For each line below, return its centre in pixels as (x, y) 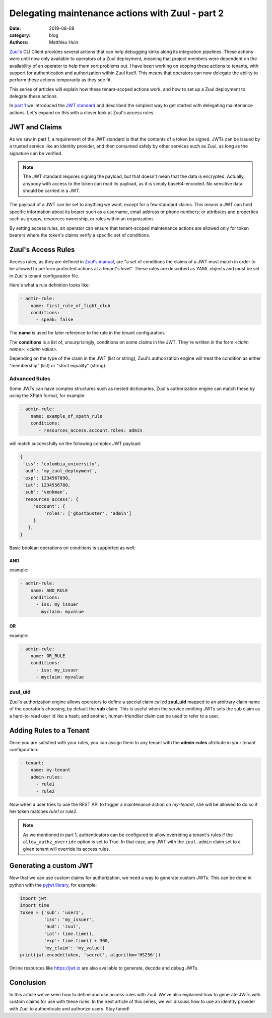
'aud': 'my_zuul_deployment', (60, 471)
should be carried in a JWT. (52, 191)
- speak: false (55, 320)
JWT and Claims (36, 127)
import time (35, 905)
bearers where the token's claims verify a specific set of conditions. (80, 235)
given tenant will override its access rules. (66, 849)
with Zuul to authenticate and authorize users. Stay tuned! (69, 1008)
